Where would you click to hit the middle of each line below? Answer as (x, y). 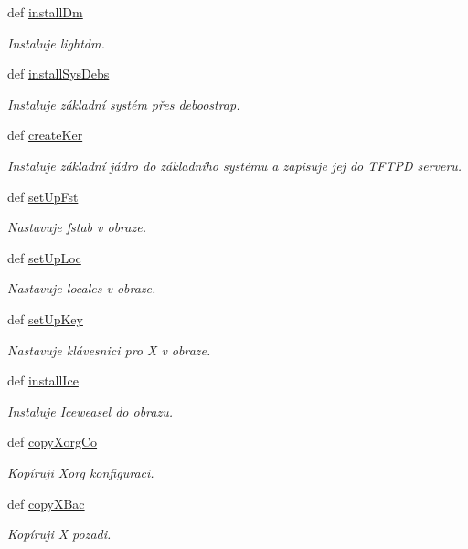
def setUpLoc (44, 257)
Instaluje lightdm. (56, 42)
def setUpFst (43, 196)
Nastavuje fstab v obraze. (77, 227)
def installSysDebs (58, 74)
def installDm (45, 12)
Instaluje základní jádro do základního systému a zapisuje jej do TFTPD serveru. (235, 165)
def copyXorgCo (53, 442)
